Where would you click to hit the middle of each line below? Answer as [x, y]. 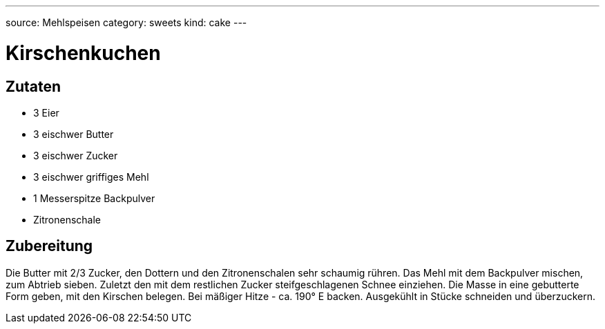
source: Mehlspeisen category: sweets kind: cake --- [126, 22]
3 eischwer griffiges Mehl [91, 177]
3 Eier [46, 112]
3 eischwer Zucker [76, 155]
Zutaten [33, 86]
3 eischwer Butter [74, 134]
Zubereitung [49, 246]
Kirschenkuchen [83, 53]
